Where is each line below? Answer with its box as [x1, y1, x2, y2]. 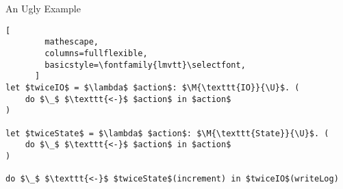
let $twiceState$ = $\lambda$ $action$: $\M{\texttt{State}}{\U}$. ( [5, 128, 329, 138]
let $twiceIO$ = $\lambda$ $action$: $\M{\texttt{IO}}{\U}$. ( [5, 82, 300, 92]
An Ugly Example [5, 1, 81, 15]
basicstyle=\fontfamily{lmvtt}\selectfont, [45, 60, 246, 70]
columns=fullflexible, [45, 48, 148, 58]
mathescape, [45, 37, 99, 47]
